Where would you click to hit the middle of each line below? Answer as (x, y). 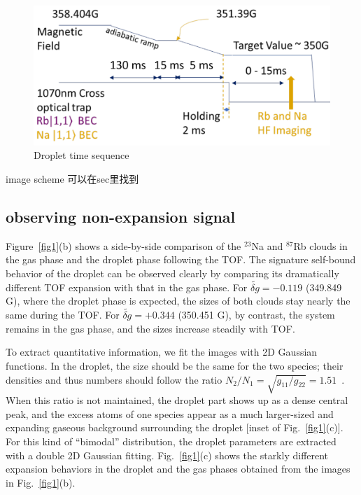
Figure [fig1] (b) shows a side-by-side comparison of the (123, 245)
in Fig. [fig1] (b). (41, 482)
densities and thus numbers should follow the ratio (114, 379)
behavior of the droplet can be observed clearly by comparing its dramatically (172, 273)
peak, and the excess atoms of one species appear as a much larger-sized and (170, 413)
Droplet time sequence (82, 155)
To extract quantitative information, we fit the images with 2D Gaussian (162, 352)
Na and (267, 245)
